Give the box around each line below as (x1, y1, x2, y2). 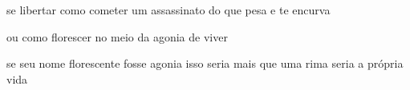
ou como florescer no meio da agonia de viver (6, 28, 228, 45)
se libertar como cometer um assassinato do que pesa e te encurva (6, 2, 331, 18)
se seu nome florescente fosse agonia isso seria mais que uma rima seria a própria (6, 55, 404, 72)
